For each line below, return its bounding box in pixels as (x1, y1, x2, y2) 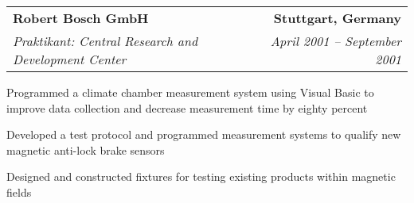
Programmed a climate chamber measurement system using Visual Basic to (6, 84, 374, 100)
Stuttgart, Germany (273, 9, 401, 27)
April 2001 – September (270, 32, 401, 50)
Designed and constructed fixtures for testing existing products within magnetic (6, 168, 396, 185)
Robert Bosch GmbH (13, 9, 149, 27)
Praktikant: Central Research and (13, 32, 198, 50)
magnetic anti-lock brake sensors (6, 141, 165, 158)
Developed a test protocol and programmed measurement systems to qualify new (6, 126, 401, 143)
